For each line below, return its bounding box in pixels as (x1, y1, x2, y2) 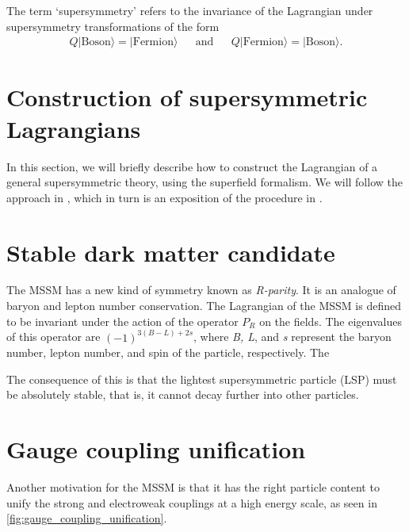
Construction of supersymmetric (6, 81, 368, 113)
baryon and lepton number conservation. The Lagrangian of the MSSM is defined (6, 297, 401, 314)
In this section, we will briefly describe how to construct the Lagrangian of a (6, 158, 378, 174)
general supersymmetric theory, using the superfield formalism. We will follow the (6, 174, 403, 190)
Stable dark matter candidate (6, 235, 335, 268)
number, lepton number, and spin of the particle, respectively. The (6, 344, 330, 361)
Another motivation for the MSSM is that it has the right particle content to (6, 479, 380, 496)
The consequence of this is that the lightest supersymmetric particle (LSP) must (6, 370, 397, 387)
